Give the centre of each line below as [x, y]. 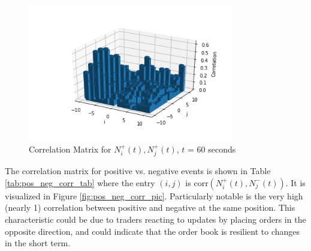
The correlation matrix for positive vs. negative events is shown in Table [138, 171]
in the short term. [38, 243]
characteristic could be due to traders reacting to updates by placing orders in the [155, 219]
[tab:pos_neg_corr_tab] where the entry [80, 182]
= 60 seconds [212, 149]
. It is [295, 182]
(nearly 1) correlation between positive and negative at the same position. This [150, 207]
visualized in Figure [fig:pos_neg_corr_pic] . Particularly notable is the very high [154, 195]
